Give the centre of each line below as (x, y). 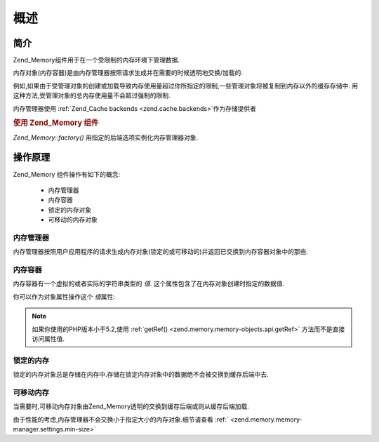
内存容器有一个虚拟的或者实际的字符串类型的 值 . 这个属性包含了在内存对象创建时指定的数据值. (148, 283)
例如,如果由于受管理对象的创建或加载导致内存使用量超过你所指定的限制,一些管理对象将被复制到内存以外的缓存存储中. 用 (186, 86)
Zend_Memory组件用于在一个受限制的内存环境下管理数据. (97, 60)
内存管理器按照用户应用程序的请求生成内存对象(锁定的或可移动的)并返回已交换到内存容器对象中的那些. (161, 252)
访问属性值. (48, 339)
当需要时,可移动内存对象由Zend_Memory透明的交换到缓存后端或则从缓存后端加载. (131, 406)
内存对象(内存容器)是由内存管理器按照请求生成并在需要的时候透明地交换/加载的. (128, 73)
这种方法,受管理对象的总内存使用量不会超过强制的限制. (92, 95)
